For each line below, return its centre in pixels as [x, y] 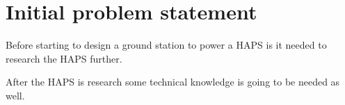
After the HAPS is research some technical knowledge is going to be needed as [173, 82]
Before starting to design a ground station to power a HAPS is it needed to [166, 45]
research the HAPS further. [64, 58]
